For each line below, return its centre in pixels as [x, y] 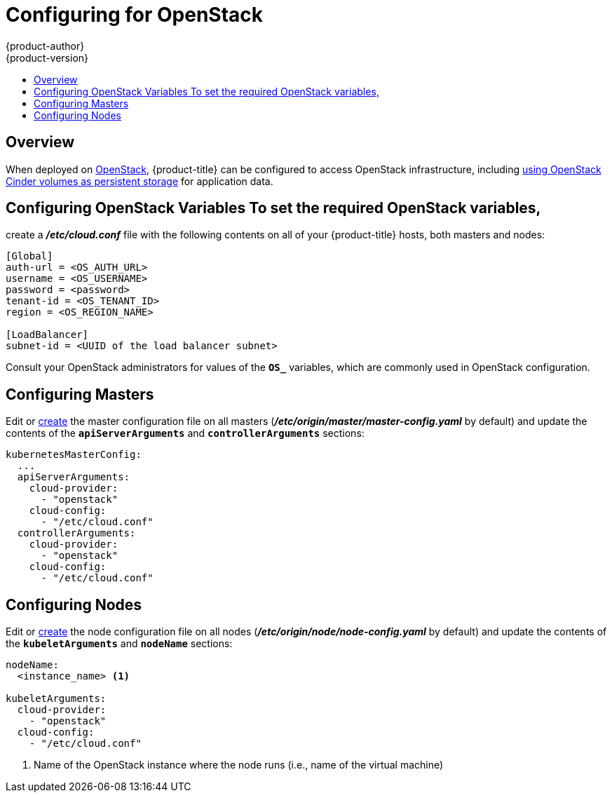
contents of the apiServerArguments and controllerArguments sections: [185, 433]
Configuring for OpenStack [135, 15]
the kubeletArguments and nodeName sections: [119, 644]
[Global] [29, 256]
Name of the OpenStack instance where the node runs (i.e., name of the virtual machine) [239, 765]
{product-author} [45, 46]
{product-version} [47, 58]
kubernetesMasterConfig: [74, 455]
